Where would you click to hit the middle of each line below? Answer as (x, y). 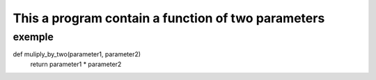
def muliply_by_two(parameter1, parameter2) (77, 54)
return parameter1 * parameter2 (76, 64)
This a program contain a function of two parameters (169, 18)
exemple (33, 37)
